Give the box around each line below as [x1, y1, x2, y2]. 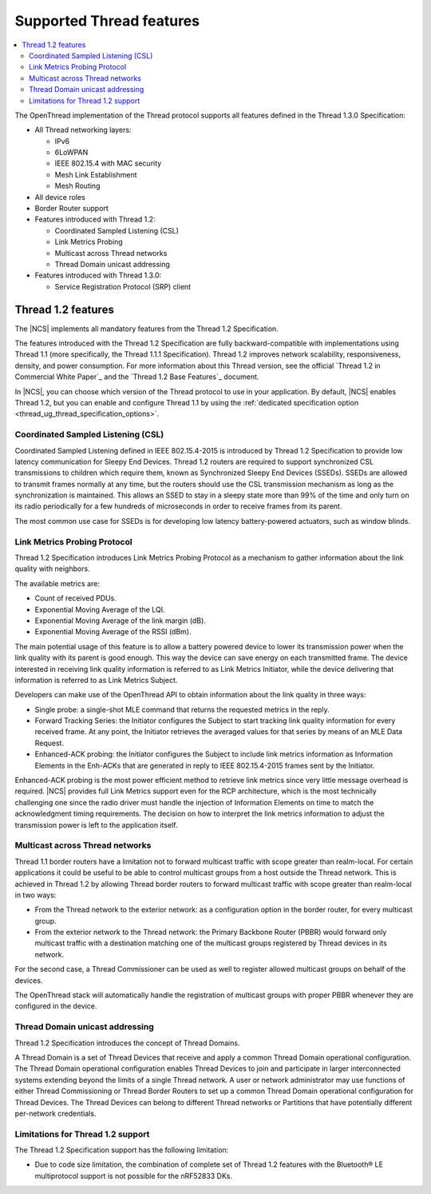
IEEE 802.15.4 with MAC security [54, 158, 162, 168]
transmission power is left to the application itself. [14, 820, 178, 829]
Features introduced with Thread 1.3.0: [34, 270, 162, 280]
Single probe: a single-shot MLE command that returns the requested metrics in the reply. [34, 705, 330, 714]
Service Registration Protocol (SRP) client [54, 282, 192, 291]
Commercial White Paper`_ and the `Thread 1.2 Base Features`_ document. [14, 372, 259, 381]
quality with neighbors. [14, 564, 91, 573]
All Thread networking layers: [34, 125, 132, 135]
